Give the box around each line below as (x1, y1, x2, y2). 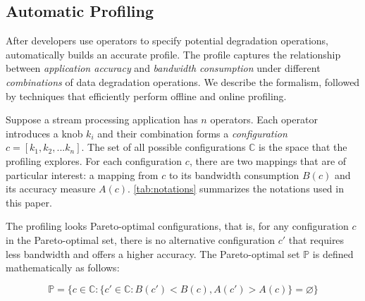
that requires (288, 232, 345, 247)
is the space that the (259, 140, 347, 154)
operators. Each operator (210, 112, 318, 127)
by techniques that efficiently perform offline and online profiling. (6, 88, 287, 103)
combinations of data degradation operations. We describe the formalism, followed (6, 74, 360, 89)
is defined (312, 246, 354, 261)
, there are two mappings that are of (189, 153, 347, 168)
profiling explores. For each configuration (6, 153, 182, 168)
